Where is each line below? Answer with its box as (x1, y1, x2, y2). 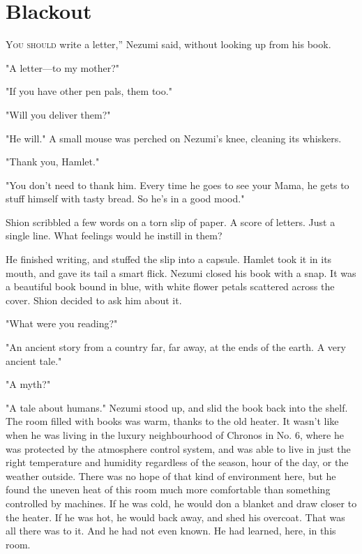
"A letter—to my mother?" (6, 60, 119, 75)
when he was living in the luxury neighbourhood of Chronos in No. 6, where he (6, 428, 344, 442)
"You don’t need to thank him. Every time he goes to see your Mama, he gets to (6, 177, 349, 192)
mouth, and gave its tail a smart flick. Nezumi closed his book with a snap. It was (6, 265, 356, 280)
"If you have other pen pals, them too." (6, 84, 172, 98)
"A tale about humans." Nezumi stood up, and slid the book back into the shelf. (6, 400, 348, 414)
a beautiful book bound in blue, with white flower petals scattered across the (6, 279, 335, 294)
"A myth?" (6, 377, 51, 391)
